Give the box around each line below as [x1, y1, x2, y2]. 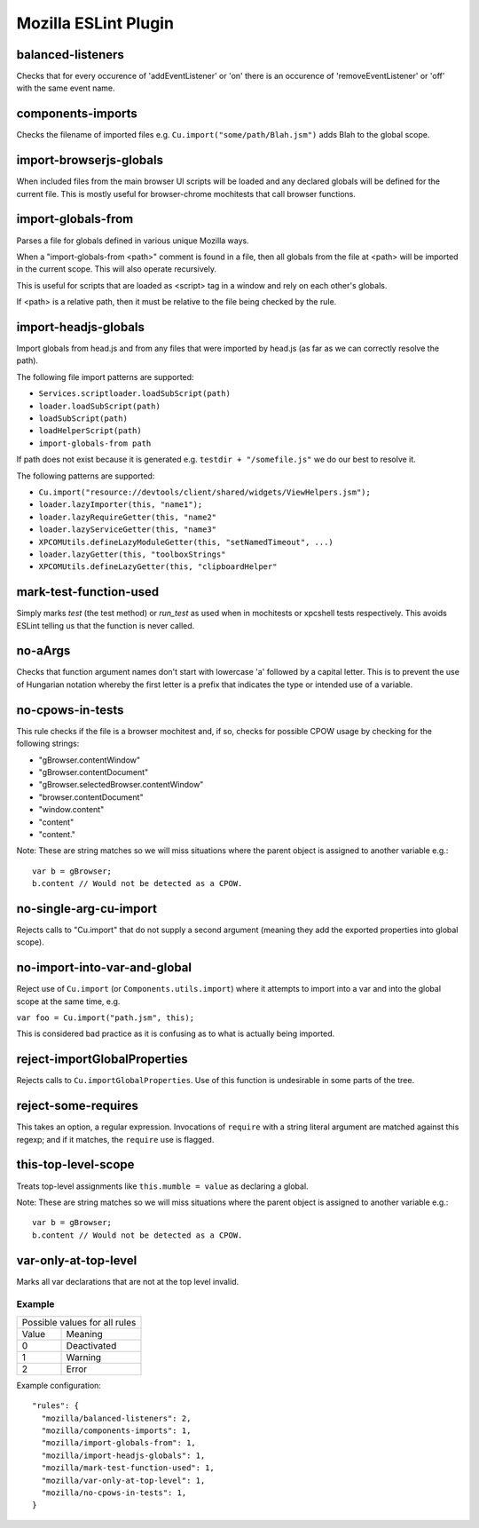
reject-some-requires [16, 1098, 139, 1113]
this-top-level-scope [16, 1157, 135, 1172]
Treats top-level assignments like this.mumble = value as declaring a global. [16, 1181, 310, 1192]
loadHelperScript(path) [38, 426, 142, 436]
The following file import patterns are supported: [16, 371, 194, 382]
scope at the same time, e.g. [16, 995, 121, 1007]
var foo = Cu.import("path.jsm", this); [16, 1013, 195, 1023]
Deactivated [66, 1339, 117, 1351]
